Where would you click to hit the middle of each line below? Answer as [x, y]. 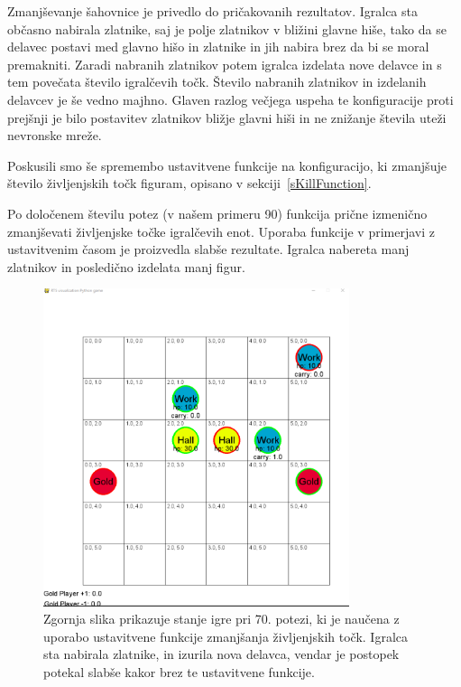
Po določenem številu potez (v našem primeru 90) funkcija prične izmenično [217, 213]
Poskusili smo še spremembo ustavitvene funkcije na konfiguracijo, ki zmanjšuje [227, 165]
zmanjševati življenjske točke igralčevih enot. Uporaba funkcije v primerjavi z [221, 231]
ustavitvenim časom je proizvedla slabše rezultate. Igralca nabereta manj [208, 249]
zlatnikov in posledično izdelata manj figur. [126, 266]
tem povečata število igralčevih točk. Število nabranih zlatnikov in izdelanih [217, 82]
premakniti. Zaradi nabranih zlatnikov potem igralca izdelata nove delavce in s [225, 64]
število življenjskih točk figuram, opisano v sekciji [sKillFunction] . [189, 183]
